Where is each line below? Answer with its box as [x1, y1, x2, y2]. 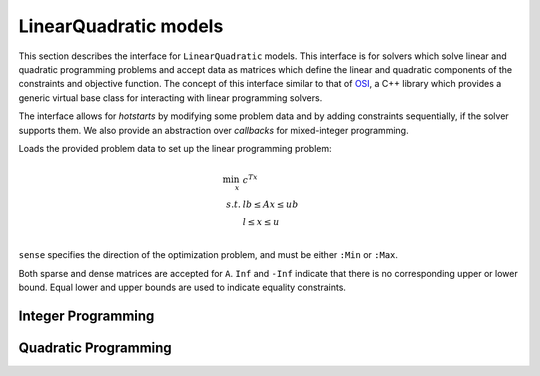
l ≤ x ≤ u [242, 216, 280, 228]
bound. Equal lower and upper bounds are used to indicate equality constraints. [18, 281, 347, 293]
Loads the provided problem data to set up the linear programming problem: [18, 142, 332, 154]
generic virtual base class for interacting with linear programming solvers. [18, 91, 323, 104]
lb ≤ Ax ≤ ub [242, 199, 299, 210]
